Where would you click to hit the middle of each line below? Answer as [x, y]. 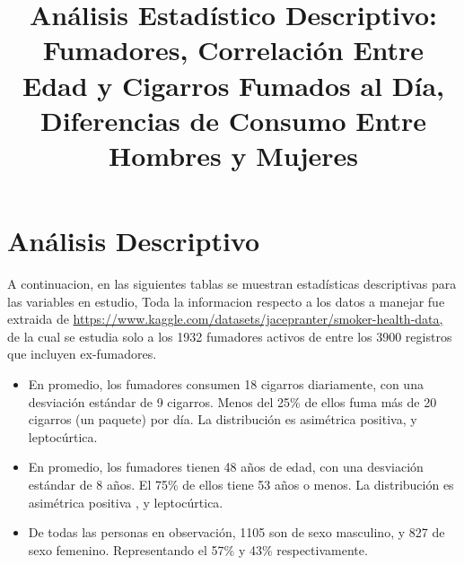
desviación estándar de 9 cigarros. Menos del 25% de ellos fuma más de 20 [232, 401]
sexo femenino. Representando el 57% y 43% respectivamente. [198, 549]
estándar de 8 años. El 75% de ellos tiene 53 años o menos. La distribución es [241, 484]
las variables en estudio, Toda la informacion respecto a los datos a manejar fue [226, 301]
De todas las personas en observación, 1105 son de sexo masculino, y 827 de [236, 532]
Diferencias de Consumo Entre [233, 120]
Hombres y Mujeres [233, 155]
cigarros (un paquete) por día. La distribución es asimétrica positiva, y [223, 419]
